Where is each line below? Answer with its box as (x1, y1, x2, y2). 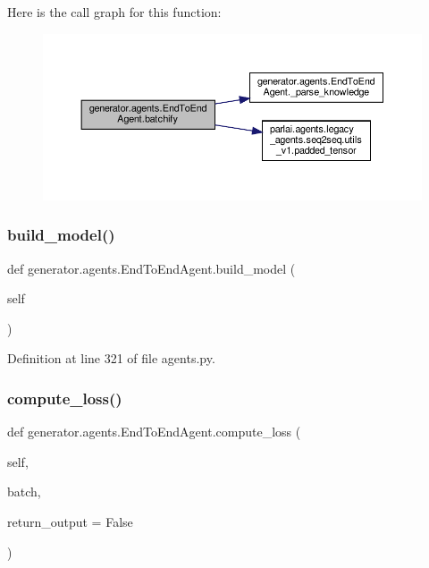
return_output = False (7, 513, 133, 531)
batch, (7, 482, 41, 501)
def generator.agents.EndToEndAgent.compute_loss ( (7, 422, 301, 441)
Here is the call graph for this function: (7, 3, 222, 21)
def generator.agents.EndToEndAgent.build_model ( (7, 259, 296, 277)
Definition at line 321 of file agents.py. (7, 349, 215, 368)
